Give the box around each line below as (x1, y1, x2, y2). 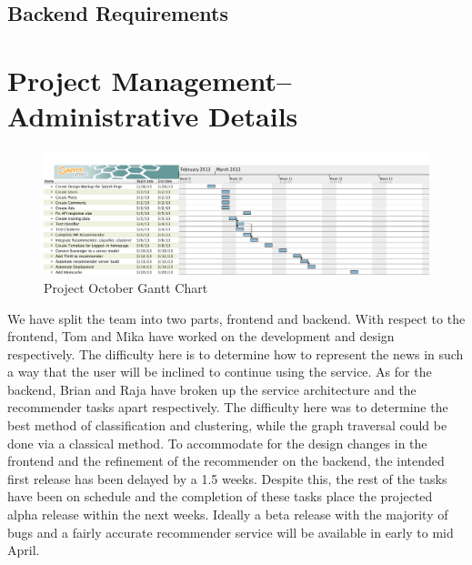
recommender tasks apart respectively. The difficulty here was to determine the (7, 398, 448, 417)
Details (208, 97, 298, 135)
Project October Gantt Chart (44, 277, 208, 297)
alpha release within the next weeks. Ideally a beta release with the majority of (7, 505, 448, 524)
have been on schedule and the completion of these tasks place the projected (7, 487, 433, 506)
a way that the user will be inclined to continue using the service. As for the (7, 362, 432, 381)
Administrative (7, 97, 199, 135)
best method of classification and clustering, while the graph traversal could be (7, 416, 447, 435)
